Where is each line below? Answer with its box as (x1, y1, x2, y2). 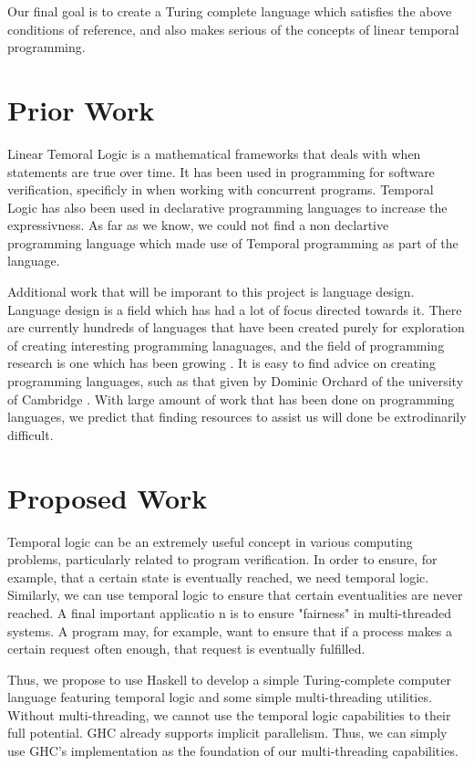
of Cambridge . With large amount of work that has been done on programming (7, 389, 455, 408)
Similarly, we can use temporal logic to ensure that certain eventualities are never (7, 585, 463, 604)
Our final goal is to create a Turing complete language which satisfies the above (7, 2, 452, 20)
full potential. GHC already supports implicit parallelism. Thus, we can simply (7, 723, 448, 742)
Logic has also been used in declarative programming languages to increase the (7, 197, 448, 216)
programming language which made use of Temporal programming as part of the (7, 233, 459, 252)
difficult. (7, 425, 54, 444)
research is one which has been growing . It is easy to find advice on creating (7, 353, 436, 373)
